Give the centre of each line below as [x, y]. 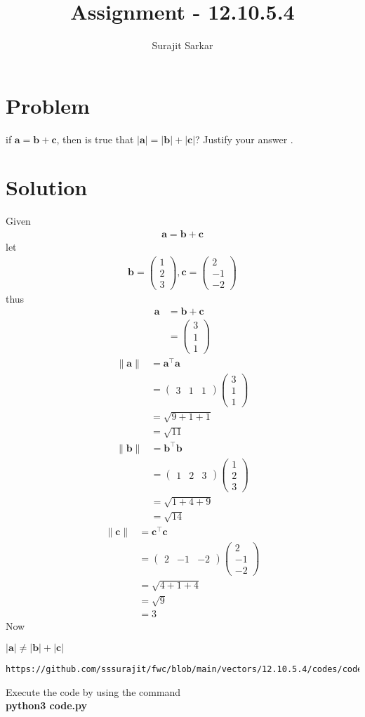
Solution [47, 187]
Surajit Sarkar [182, 45]
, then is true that [95, 139]
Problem [48, 105]
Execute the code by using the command [93, 691]
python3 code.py [47, 705]
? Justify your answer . [244, 139]
